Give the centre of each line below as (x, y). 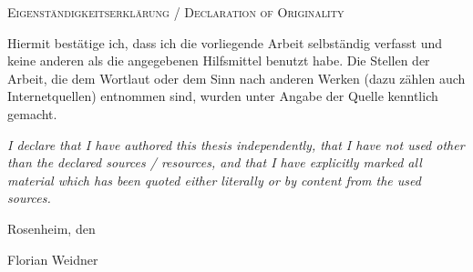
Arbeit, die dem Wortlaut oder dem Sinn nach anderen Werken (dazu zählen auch (236, 78)
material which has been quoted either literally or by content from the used (214, 180)
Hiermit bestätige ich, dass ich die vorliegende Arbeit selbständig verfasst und (225, 42)
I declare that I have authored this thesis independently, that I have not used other (236, 144)
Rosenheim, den (51, 228)
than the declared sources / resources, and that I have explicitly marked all (215, 162)
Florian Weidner (53, 259)
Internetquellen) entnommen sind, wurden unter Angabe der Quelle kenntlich (223, 96)
